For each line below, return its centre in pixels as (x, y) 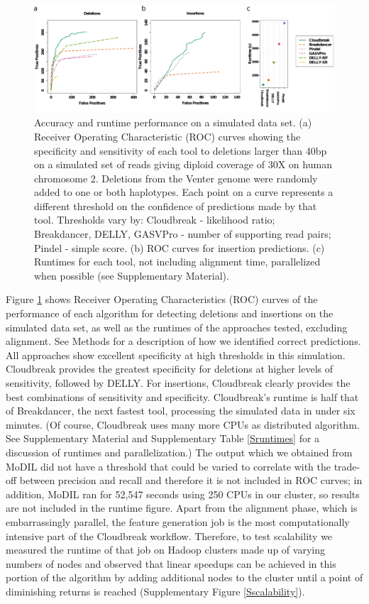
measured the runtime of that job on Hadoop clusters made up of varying (165, 550)
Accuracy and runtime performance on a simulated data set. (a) (173, 122)
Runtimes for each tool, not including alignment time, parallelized (177, 262)
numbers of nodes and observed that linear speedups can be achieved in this (171, 563)
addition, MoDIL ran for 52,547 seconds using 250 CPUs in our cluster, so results (183, 494)
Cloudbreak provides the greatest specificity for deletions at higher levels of (170, 369)
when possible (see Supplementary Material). (132, 275)
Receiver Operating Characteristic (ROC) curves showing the (167, 136)
